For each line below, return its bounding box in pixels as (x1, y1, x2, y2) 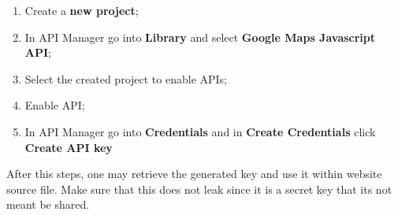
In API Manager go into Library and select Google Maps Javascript (24, 28, 376, 45)
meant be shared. (6, 196, 90, 213)
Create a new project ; (24, 2, 139, 18)
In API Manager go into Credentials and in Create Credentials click (24, 123, 376, 139)
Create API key (24, 139, 113, 155)
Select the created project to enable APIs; (24, 70, 228, 87)
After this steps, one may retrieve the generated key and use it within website (6, 165, 382, 182)
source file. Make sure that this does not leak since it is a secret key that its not (6, 180, 392, 197)
